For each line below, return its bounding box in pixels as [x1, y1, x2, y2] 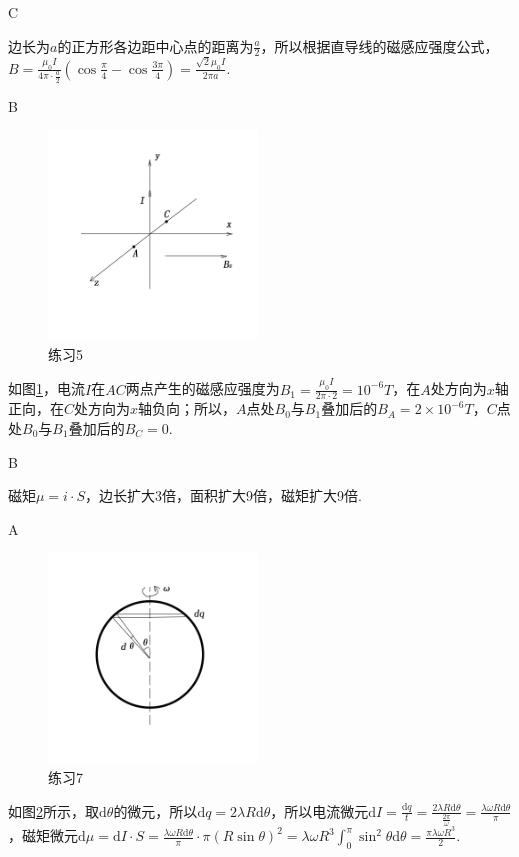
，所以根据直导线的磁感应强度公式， [260, 35, 499, 56]
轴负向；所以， [138, 398, 237, 419]
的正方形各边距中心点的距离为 [57, 35, 254, 56]
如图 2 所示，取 [8, 800, 99, 821]
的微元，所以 [113, 800, 198, 821]
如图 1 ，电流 [8, 378, 85, 399]
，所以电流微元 [270, 800, 369, 821]
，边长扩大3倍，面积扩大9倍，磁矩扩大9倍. [85, 485, 363, 506]
